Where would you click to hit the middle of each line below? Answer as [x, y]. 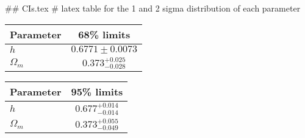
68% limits [104, 34]
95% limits [97, 92]
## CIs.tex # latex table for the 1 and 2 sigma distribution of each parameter [153, 8]
